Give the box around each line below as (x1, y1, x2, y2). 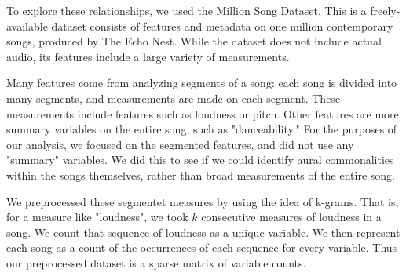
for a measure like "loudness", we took (6, 209, 188, 225)
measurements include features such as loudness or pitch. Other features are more (6, 105, 399, 122)
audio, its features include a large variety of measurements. (6, 48, 290, 64)
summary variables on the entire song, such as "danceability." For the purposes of (6, 121, 397, 137)
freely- (370, 2, 401, 18)
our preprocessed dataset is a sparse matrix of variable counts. (6, 254, 306, 271)
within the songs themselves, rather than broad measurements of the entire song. (6, 166, 395, 183)
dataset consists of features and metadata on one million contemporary (51, 17, 393, 34)
